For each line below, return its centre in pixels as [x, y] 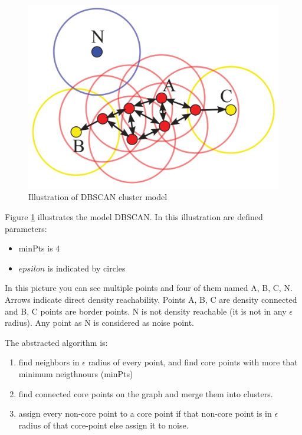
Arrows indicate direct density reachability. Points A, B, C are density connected [151, 299]
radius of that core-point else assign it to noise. [104, 425]
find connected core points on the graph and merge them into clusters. [146, 393]
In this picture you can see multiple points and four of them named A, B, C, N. [149, 288]
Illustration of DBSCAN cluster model [98, 197]
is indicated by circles [86, 268]
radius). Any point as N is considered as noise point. [99, 323]
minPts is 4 [39, 248]
